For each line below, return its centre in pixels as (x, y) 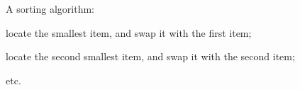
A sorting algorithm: (50, 9)
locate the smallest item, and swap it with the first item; (129, 32)
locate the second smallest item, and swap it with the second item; (150, 56)
